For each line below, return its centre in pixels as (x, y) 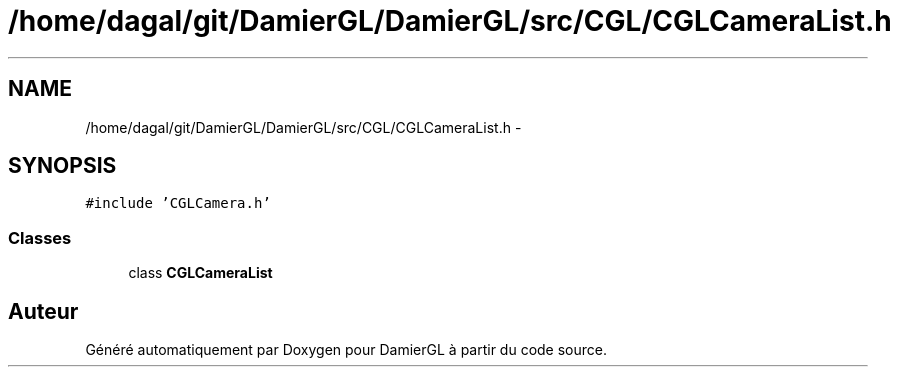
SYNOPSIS (62, 166)
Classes (40, 237)
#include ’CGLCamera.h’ (178, 203)
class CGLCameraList (200, 273)
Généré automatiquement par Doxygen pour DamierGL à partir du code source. (346, 350)
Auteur (43, 311)
